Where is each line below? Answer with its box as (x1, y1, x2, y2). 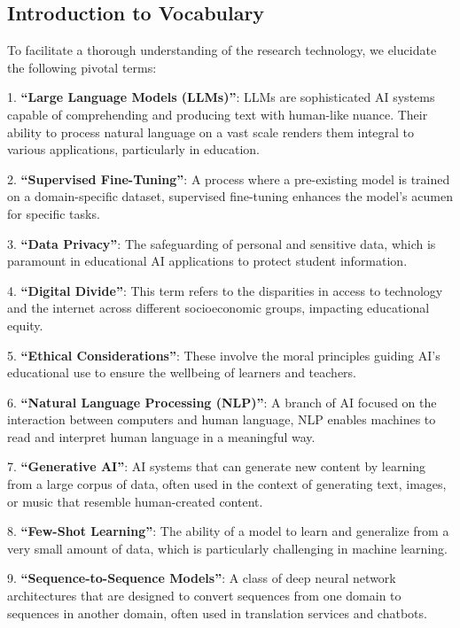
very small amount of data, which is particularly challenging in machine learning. (7, 539, 448, 557)
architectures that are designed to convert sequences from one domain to (7, 586, 402, 605)
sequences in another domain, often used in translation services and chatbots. (7, 603, 427, 622)
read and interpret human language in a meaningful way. (7, 427, 316, 446)
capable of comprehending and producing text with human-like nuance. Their (7, 105, 428, 123)
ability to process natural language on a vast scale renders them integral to (7, 122, 415, 141)
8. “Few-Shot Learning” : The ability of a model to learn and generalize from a (7, 522, 449, 540)
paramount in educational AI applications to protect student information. (7, 252, 408, 270)
